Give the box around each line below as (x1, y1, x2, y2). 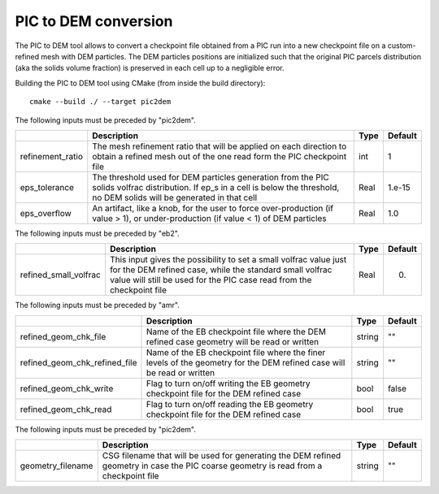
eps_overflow (20, 207, 72, 219)
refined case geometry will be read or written (146, 336, 319, 347)
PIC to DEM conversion (15, 12, 173, 30)
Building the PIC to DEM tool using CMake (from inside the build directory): (15, 78, 266, 88)
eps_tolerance (20, 181, 75, 193)
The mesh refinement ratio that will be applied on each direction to (92, 141, 347, 152)
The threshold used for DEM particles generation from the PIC (92, 171, 329, 183)
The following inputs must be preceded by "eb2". (15, 228, 180, 238)
